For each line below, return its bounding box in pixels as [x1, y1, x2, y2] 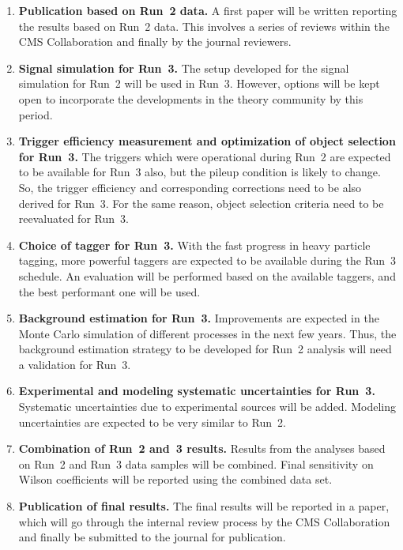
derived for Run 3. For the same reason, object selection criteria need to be [18, 194, 384, 211]
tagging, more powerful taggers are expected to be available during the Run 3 [18, 252, 397, 269]
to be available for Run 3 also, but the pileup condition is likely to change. [18, 164, 381, 180]
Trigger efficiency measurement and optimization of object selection [18, 133, 396, 149]
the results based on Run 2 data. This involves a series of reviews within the [18, 17, 390, 34]
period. [18, 106, 53, 122]
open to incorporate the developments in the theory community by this [18, 90, 363, 107]
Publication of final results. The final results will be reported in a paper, [18, 498, 390, 514]
